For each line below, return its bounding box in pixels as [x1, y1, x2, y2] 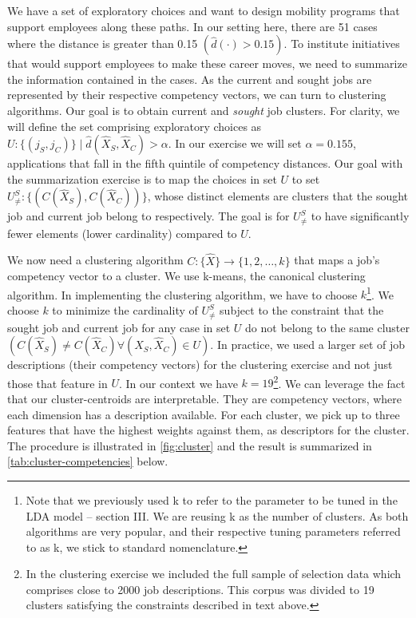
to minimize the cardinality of [52, 302, 198, 319]
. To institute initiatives [283, 35, 400, 52]
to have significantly [311, 208, 410, 224]
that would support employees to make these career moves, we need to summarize [7, 55, 407, 72]
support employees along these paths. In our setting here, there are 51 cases [7, 18, 378, 34]
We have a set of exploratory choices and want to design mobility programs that [7, 2, 400, 18]
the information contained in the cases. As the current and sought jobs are [7, 70, 372, 87]
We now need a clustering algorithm [7, 252, 184, 268]
